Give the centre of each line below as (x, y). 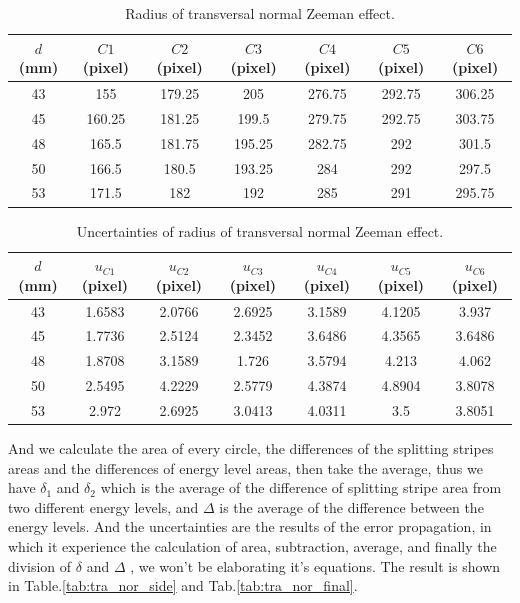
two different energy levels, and (103, 506)
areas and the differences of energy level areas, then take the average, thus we (245, 467)
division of (40, 565)
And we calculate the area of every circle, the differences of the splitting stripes (251, 448)
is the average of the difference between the (351, 506)
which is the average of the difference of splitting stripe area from (301, 487)
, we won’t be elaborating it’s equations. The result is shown (315, 565)
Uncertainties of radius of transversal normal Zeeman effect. (260, 230)
